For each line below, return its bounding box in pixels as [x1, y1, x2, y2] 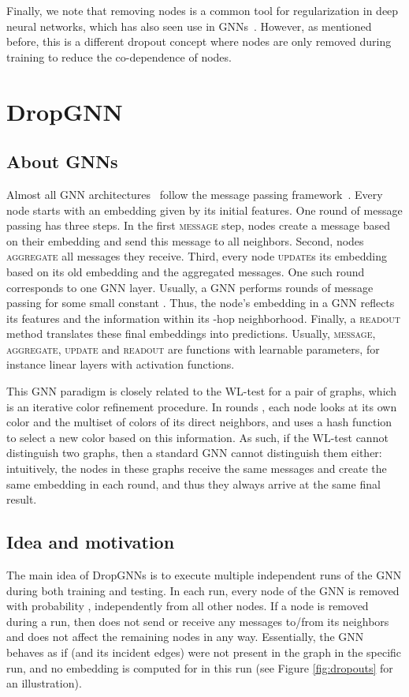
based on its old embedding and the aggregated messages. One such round [6, 263, 365, 279]
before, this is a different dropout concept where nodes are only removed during [6, 33, 392, 50]
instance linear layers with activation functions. [6, 356, 235, 373]
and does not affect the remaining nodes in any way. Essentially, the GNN [6, 628, 364, 645]
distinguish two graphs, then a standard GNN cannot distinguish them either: [6, 444, 382, 461]
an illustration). [6, 675, 82, 691]
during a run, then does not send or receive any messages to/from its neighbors [6, 613, 389, 629]
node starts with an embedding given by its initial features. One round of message [6, 201, 403, 218]
